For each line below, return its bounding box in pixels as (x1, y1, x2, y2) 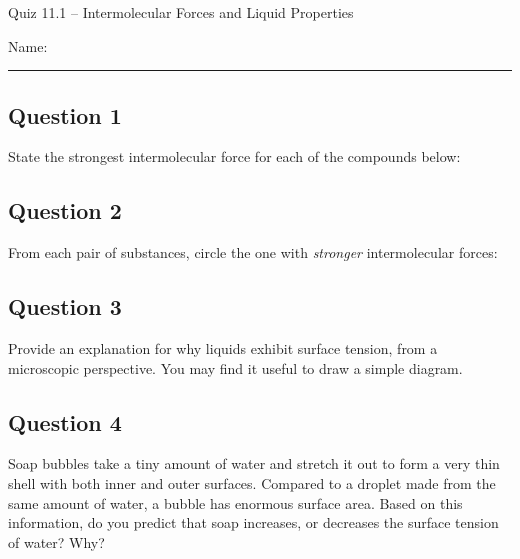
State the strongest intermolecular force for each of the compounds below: (8, 146, 461, 167)
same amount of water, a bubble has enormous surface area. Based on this (8, 492, 463, 513)
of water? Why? (8, 531, 105, 552)
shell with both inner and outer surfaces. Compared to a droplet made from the (8, 472, 496, 493)
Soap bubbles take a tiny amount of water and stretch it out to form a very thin (8, 453, 500, 474)
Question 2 (8, 195, 122, 226)
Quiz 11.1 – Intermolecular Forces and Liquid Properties (8, 2, 354, 22)
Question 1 (8, 99, 122, 130)
